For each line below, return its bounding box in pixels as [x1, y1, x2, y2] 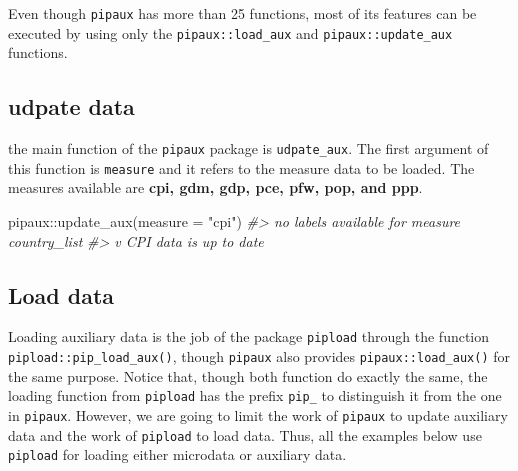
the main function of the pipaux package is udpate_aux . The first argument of [8, 138, 489, 159]
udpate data [8, 91, 135, 122]
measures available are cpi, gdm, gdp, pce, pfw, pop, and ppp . [8, 177, 423, 198]
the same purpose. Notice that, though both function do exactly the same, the [8, 365, 488, 386]
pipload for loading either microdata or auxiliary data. [8, 444, 347, 465]
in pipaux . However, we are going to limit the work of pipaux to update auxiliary [8, 404, 508, 425]
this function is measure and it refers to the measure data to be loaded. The [8, 157, 475, 178]
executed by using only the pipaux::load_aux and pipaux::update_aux [8, 22, 453, 43]
